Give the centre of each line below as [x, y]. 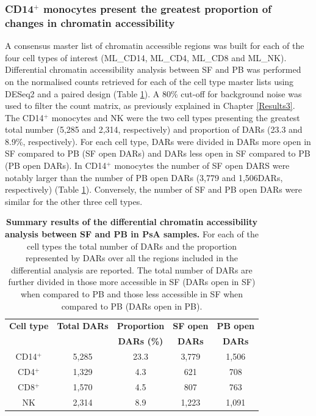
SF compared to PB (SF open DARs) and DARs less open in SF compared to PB [158, 153]
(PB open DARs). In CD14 [56, 165]
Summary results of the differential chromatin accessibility [132, 222]
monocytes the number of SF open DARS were [202, 165]
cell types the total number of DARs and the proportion [132, 246]
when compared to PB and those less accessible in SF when [132, 294]
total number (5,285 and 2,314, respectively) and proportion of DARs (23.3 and [154, 129]
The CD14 [24, 117]
